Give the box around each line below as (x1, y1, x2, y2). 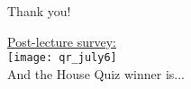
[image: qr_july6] (7, 51, 117, 65)
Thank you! (7, 2, 71, 20)
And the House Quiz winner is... (7, 64, 185, 83)
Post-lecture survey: (7, 31, 116, 50)
